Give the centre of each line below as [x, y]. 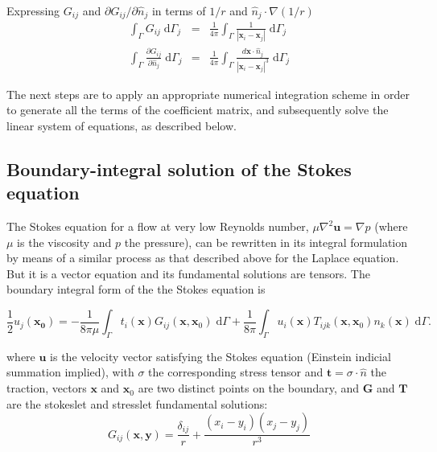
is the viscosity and [64, 242]
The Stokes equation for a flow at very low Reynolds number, [158, 226]
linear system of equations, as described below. [122, 125]
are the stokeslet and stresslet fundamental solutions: [137, 403]
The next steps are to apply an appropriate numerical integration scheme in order [208, 94]
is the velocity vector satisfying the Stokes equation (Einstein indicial [221, 356]
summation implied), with [70, 372]
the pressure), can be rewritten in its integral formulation [266, 242]
